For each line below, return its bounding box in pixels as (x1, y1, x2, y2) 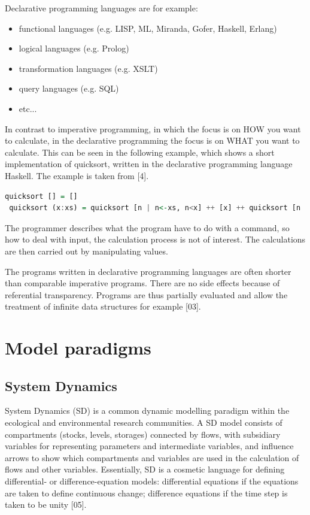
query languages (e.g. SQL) (19, 82, 119, 95)
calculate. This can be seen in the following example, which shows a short (5, 146, 275, 158)
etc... (19, 102, 37, 114)
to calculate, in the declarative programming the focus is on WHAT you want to (5, 134, 300, 147)
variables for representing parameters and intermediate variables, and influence (5, 440, 294, 452)
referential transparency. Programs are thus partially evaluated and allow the (5, 288, 288, 301)
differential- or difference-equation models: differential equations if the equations (5, 475, 299, 487)
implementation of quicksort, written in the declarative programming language (5, 157, 293, 170)
